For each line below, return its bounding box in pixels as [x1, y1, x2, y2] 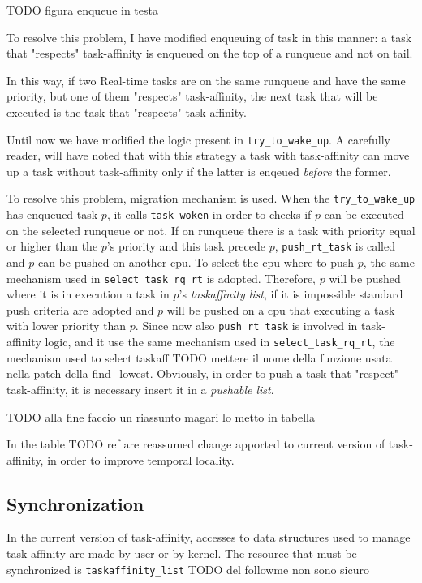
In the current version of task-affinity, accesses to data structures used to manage [6, 529, 411, 546]
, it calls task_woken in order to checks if [106, 206, 312, 223]
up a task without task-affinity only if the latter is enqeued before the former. [6, 162, 391, 179]
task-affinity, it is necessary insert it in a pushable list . [6, 380, 274, 397]
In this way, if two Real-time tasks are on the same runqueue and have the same [6, 71, 406, 88]
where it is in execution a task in [6, 285, 170, 302]
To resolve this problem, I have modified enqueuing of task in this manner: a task [6, 28, 412, 45]
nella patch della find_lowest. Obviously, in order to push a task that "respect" [6, 365, 399, 382]
